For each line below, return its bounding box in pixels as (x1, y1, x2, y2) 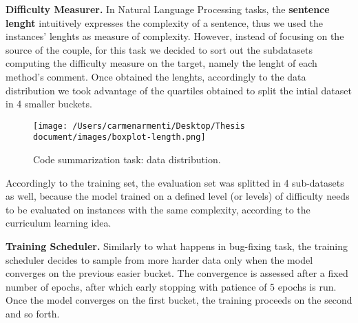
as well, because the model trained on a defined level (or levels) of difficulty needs (6, 189, 350, 203)
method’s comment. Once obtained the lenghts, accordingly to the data (6, 69, 306, 83)
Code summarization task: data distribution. (33, 152, 221, 167)
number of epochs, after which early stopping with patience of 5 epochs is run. (6, 279, 337, 293)
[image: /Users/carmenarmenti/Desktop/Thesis (33, 121, 245, 131)
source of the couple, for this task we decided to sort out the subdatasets (6, 42, 313, 56)
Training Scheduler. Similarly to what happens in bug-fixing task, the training (6, 239, 348, 253)
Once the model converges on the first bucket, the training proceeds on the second (6, 293, 352, 307)
